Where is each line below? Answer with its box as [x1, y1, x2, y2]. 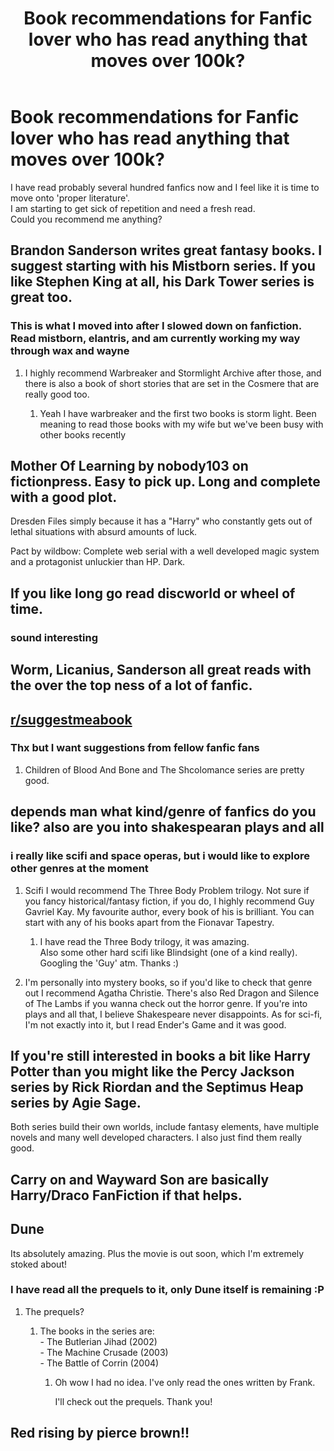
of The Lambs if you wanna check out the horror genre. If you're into [24, 997, 308, 1009]
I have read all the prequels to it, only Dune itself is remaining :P [10, 1283, 325, 1297]
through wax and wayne [10, 344, 130, 358]
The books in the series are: [39, 1325, 155, 1337]
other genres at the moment [10, 862, 149, 876]
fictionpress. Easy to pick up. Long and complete [10, 473, 321, 491]
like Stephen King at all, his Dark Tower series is [10, 273, 315, 291]
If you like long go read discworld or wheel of [10, 585, 296, 602]
